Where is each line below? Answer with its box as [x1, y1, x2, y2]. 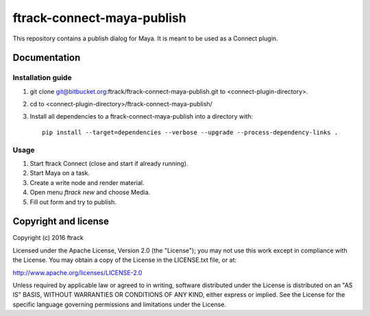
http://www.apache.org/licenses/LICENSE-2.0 [12, 268, 143, 277]
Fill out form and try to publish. [29, 197, 116, 206]
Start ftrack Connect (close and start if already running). [29, 160, 188, 168]
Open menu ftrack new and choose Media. [29, 189, 151, 197]
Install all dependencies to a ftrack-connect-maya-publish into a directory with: [29, 112, 254, 121]
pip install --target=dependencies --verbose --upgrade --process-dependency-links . [42, 128, 338, 136]
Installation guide [12, 73, 72, 82]
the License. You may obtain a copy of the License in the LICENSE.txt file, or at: [12, 256, 237, 264]
